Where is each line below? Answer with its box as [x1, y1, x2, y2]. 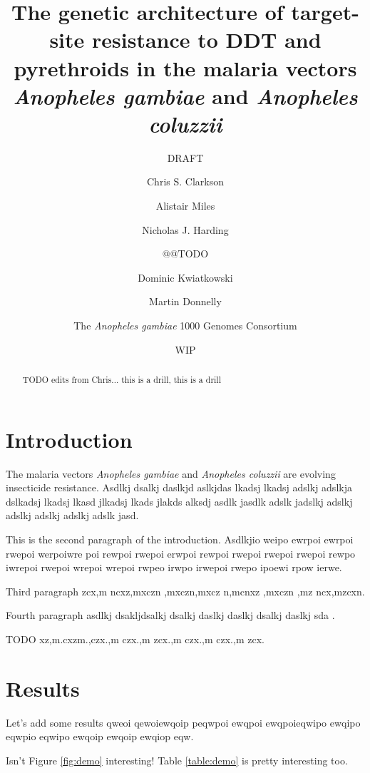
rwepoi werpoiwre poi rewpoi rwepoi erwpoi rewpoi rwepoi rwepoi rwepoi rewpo [6, 546, 356, 560]
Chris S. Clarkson [147, 174, 224, 189]
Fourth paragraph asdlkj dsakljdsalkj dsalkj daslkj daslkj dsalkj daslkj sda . [6, 608, 335, 623]
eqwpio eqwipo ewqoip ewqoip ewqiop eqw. [6, 729, 194, 744]
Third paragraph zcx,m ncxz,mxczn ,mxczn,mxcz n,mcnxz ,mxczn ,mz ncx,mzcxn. [6, 583, 365, 598]
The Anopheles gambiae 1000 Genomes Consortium [73, 318, 297, 333]
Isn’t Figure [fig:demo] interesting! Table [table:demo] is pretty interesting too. [6, 752, 348, 767]
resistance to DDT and [92, 25, 322, 54]
